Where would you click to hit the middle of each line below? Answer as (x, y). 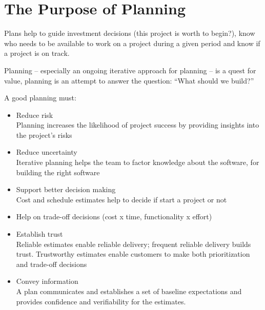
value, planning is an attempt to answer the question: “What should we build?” (129, 80)
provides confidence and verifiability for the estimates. (101, 301)
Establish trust (39, 234)
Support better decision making (66, 189)
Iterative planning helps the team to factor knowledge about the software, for (138, 162)
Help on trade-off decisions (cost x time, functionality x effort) (114, 216)
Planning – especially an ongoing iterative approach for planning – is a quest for (130, 70)
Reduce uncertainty (47, 152)
